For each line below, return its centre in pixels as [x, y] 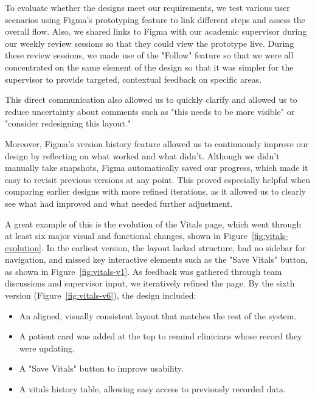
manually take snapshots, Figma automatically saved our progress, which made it [157, 168]
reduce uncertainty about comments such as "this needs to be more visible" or [150, 111]
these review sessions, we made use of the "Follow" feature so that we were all [149, 55]
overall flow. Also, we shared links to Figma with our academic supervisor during [156, 31]
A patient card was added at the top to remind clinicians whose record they [161, 336]
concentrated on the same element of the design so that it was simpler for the [149, 67]
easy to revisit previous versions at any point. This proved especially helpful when [157, 179]
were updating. [47, 348]
